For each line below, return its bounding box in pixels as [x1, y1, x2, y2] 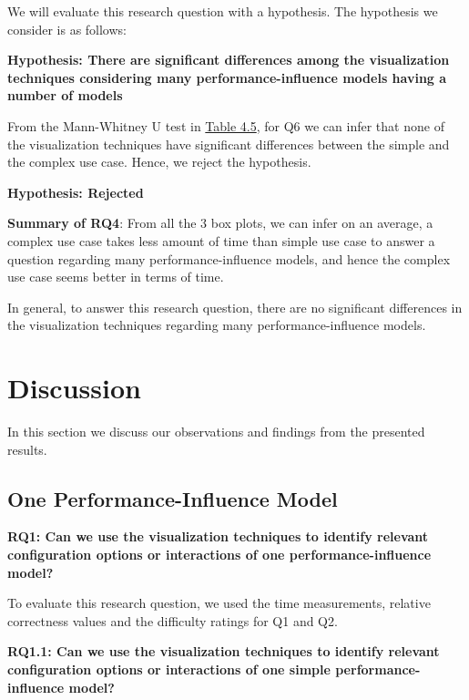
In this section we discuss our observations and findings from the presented [7, 422, 425, 441]
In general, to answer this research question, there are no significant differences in [7, 297, 463, 316]
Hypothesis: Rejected [7, 182, 144, 201]
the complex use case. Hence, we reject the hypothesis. [7, 152, 311, 171]
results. [7, 439, 47, 458]
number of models [7, 86, 123, 105]
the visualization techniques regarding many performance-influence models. [7, 315, 426, 335]
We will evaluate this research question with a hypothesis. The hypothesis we [7, 2, 438, 20]
